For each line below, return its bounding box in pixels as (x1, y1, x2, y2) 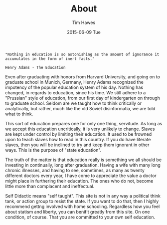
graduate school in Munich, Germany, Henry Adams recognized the (5, 79, 144, 85)
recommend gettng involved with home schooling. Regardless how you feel (5, 203, 160, 210)
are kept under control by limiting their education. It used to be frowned (5, 131, 152, 137)
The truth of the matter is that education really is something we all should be (5, 157, 162, 163)
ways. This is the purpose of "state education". (5, 147, 102, 153)
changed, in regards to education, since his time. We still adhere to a (5, 89, 146, 95)
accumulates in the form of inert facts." (5, 56, 95, 61)
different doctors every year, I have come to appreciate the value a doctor (5, 173, 157, 179)
